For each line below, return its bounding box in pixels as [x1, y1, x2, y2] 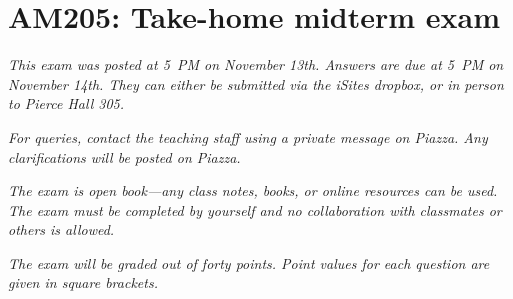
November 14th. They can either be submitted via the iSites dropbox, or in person [8, 73, 504, 94]
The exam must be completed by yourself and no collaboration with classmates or [8, 199, 502, 220]
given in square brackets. [8, 272, 158, 293]
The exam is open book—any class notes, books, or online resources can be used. [8, 180, 498, 201]
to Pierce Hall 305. [8, 93, 124, 114]
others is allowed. [8, 219, 115, 240]
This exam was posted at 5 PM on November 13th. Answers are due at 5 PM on [8, 54, 504, 75]
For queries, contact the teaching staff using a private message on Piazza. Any [8, 126, 488, 147]
